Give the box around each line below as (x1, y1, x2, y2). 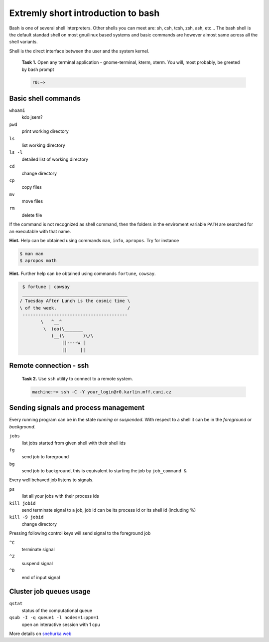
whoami (9, 107, 25, 113)
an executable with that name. (9, 228, 71, 234)
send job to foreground (21, 454, 69, 460)
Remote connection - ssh (9, 361, 89, 370)
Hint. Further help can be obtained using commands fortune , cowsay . (9, 271, 156, 277)
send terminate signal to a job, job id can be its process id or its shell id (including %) (21, 507, 196, 513)
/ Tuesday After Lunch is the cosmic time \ (19, 298, 131, 304)
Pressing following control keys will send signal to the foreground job (9, 530, 151, 536)
